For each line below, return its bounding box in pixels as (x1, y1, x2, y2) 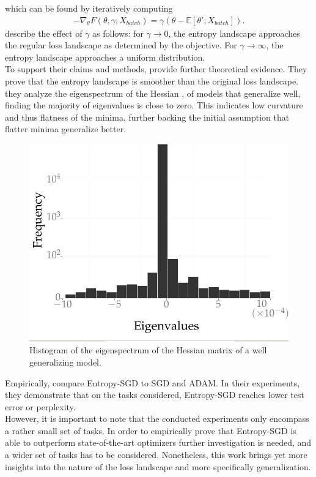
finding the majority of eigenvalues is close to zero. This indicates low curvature (5, 99, 303, 111)
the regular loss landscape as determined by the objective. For (5, 39, 237, 51)
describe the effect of (5, 26, 83, 39)
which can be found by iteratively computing (5, 2, 173, 14)
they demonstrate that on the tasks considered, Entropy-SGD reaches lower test (5, 388, 304, 401)
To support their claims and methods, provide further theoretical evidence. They (5, 62, 307, 75)
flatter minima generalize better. (5, 122, 127, 135)
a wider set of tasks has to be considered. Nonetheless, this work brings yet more (5, 448, 307, 461)
